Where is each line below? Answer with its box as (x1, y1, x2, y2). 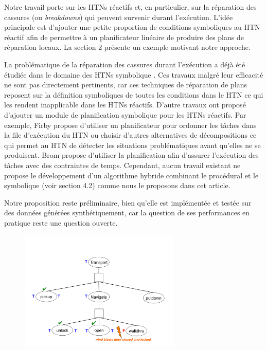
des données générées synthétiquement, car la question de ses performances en (4, 207, 250, 218)
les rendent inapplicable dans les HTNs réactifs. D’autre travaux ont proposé (4, 99, 246, 110)
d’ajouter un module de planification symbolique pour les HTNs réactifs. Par (4, 109, 246, 120)
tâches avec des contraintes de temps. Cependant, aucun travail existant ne (4, 159, 241, 170)
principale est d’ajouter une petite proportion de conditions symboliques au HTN (4, 22, 260, 32)
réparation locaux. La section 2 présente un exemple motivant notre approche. (4, 42, 251, 52)
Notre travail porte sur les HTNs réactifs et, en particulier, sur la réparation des (4, 2, 257, 12)
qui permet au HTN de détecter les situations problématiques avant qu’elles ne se (4, 139, 261, 150)
